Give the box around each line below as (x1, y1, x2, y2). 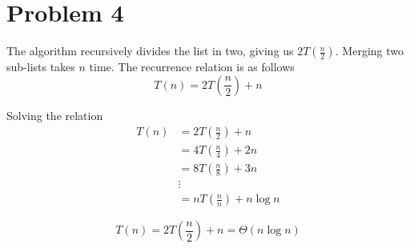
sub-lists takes (6, 58, 75, 75)
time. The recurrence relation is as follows (89, 58, 295, 75)
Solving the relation (6, 106, 103, 123)
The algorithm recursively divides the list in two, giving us (6, 42, 294, 59)
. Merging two (335, 42, 404, 59)
